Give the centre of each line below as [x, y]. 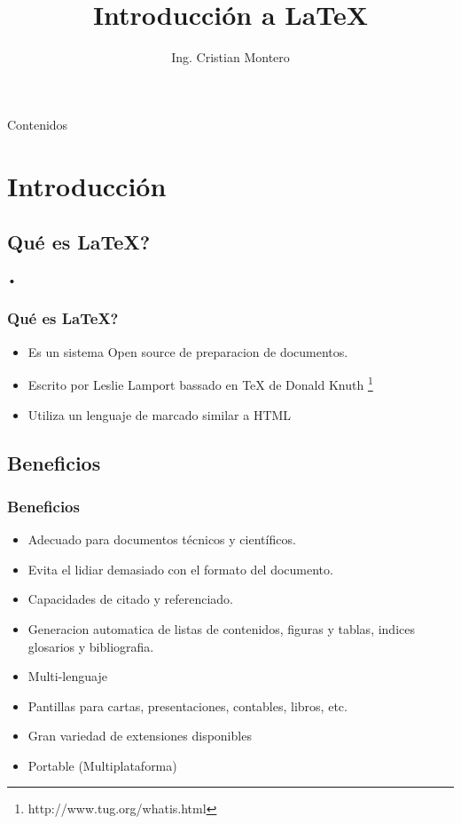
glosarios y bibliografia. [91, 646]
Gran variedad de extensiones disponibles [140, 736]
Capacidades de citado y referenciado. [130, 599]
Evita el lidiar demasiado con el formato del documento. [180, 569]
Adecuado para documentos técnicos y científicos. [162, 539]
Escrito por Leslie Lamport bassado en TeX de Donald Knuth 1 [200, 383]
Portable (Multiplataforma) [102, 765]
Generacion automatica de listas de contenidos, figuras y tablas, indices [221, 628]
